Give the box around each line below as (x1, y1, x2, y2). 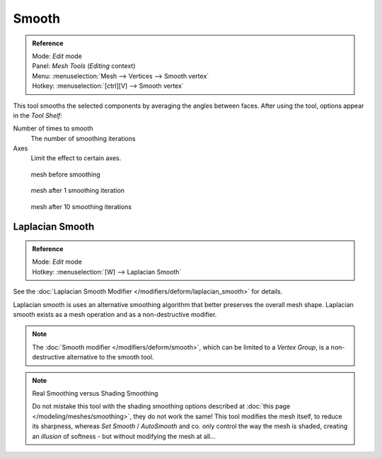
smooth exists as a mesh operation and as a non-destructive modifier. (13, 310, 217, 318)
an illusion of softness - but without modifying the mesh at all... (32, 432, 216, 440)
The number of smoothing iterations (30, 134, 136, 143)
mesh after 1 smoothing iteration (30, 186, 125, 195)
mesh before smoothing (30, 170, 100, 179)
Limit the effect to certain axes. (30, 154, 122, 162)
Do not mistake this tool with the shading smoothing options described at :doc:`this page (32, 402, 291, 410)
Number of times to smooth (13, 124, 93, 133)
